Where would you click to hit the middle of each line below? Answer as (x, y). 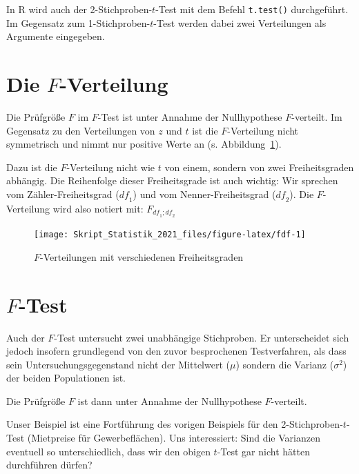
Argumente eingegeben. (56, 36)
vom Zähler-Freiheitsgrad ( (63, 194)
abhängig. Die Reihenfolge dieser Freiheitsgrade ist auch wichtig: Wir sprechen (172, 180)
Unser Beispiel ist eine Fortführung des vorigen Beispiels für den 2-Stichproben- (175, 424)
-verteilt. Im (317, 116)
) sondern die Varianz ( (285, 364)
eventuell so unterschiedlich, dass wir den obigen (108, 451)
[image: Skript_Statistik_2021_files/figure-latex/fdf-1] (170, 235)
